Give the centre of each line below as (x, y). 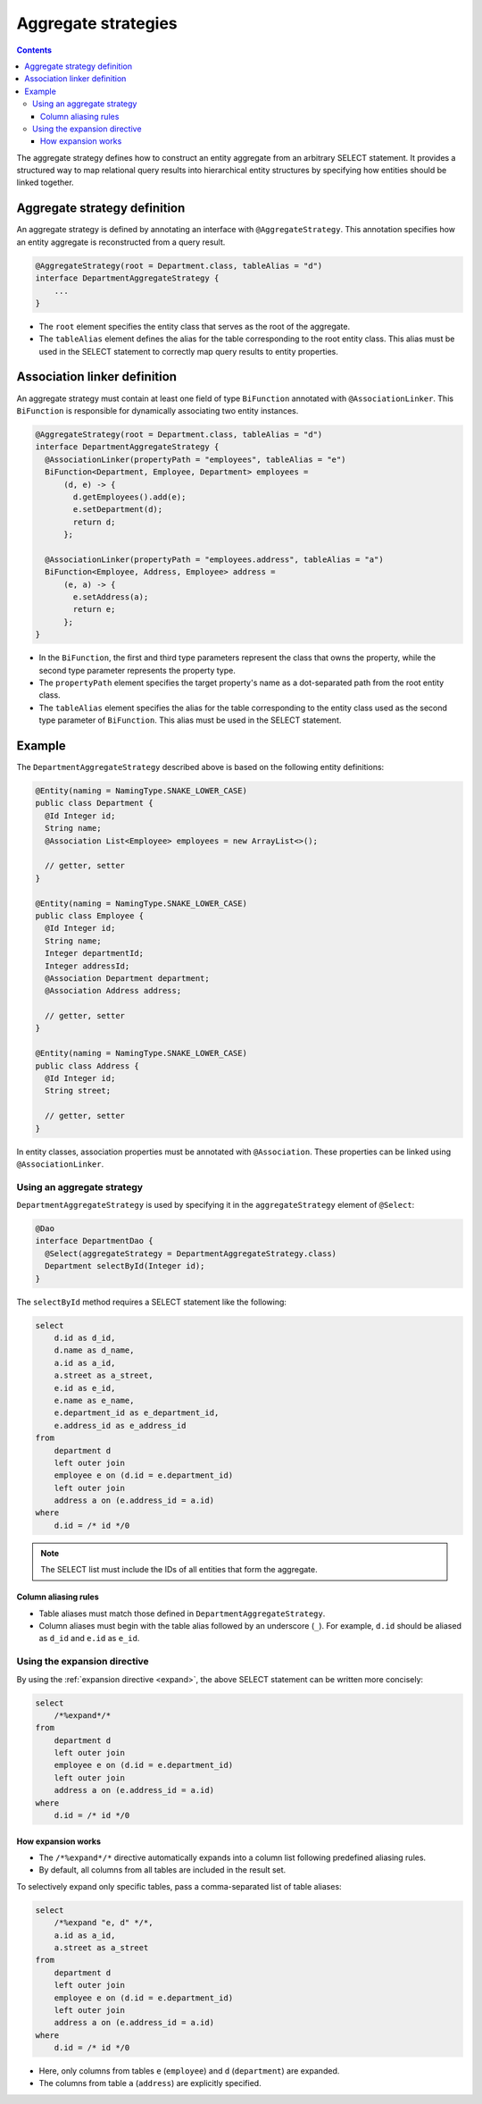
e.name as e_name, (94, 1400)
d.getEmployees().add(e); (129, 497)
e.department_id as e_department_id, (137, 1413)
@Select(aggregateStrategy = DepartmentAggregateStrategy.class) (191, 1253)
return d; (94, 522)
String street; (78, 1091)
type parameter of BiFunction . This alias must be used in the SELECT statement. (190, 720)
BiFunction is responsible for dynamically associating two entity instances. (158, 410)
